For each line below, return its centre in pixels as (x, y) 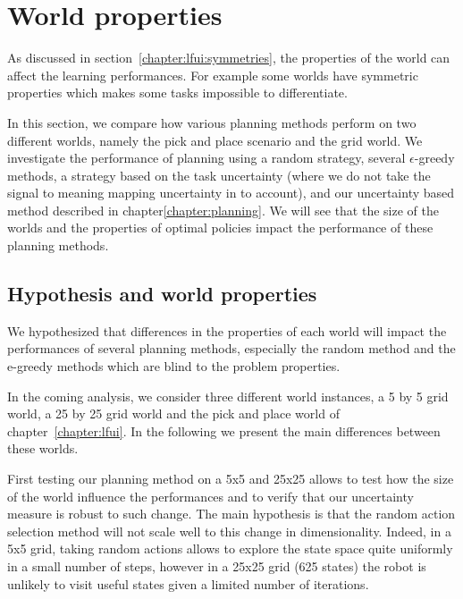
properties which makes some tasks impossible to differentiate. (177, 93)
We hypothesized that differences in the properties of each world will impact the (227, 330)
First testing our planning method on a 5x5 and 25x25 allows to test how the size (231, 479)
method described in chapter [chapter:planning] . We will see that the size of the (223, 210)
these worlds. (43, 448)
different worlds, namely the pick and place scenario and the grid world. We (215, 140)
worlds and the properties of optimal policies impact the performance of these (220, 228)
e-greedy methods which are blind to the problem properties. (174, 366)
